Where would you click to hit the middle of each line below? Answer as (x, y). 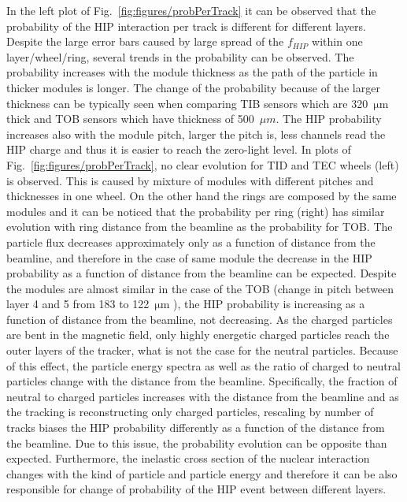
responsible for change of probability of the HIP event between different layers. (196, 489)
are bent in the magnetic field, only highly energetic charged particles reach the (198, 335)
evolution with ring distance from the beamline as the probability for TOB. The (200, 227)
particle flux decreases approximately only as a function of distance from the (191, 242)
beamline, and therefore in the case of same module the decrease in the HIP (189, 257)
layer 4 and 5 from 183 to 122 (78, 304)
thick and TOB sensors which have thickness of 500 (130, 119)
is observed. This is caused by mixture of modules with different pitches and (190, 180)
